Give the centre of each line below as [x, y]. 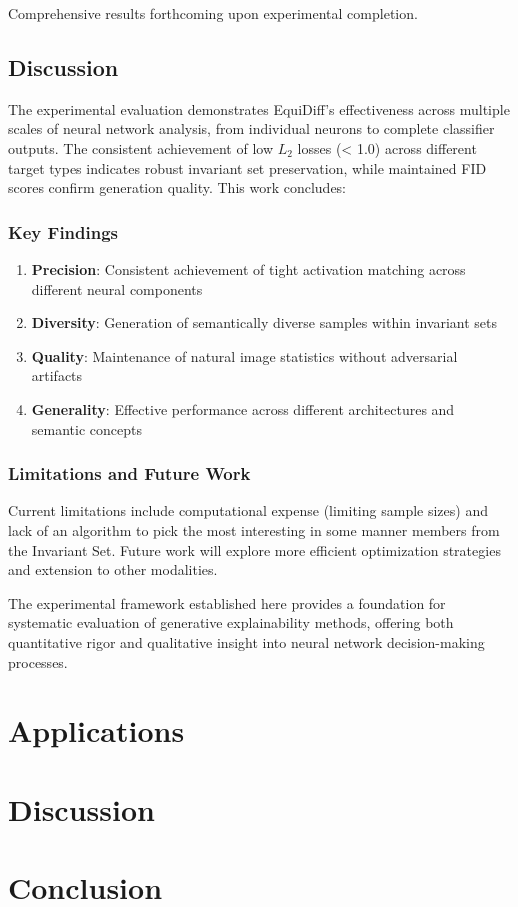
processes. [38, 661]
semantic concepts [86, 428]
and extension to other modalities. [113, 569]
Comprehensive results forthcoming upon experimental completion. [213, 13]
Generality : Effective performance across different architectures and [243, 408]
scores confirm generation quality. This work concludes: [177, 187]
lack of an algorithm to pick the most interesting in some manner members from [254, 529]
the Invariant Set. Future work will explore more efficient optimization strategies [254, 549]
